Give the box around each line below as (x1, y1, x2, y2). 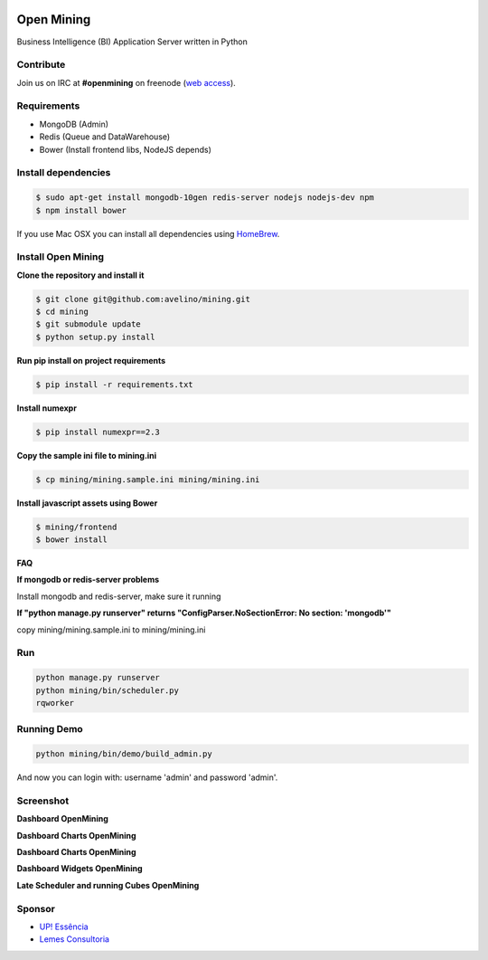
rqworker (35, 698, 75, 708)
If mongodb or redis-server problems (16, 575, 160, 585)
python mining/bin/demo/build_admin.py (35, 749, 212, 759)
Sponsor (16, 902, 56, 915)
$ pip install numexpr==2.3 (35, 426, 160, 437)
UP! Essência (39, 921, 89, 932)
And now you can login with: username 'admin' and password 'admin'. (16, 772, 278, 783)
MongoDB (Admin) (39, 119, 108, 129)
